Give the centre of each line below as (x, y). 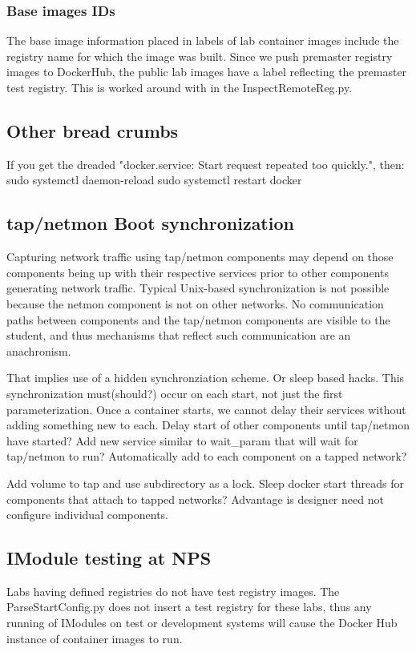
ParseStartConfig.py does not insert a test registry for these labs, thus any (189, 607)
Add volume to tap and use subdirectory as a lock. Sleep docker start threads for (206, 483)
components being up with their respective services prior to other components (198, 272)
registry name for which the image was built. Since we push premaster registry (200, 56)
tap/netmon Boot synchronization (150, 223)
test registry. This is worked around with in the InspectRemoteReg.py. (180, 87)
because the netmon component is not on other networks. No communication (195, 303)
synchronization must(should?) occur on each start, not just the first (175, 393)
